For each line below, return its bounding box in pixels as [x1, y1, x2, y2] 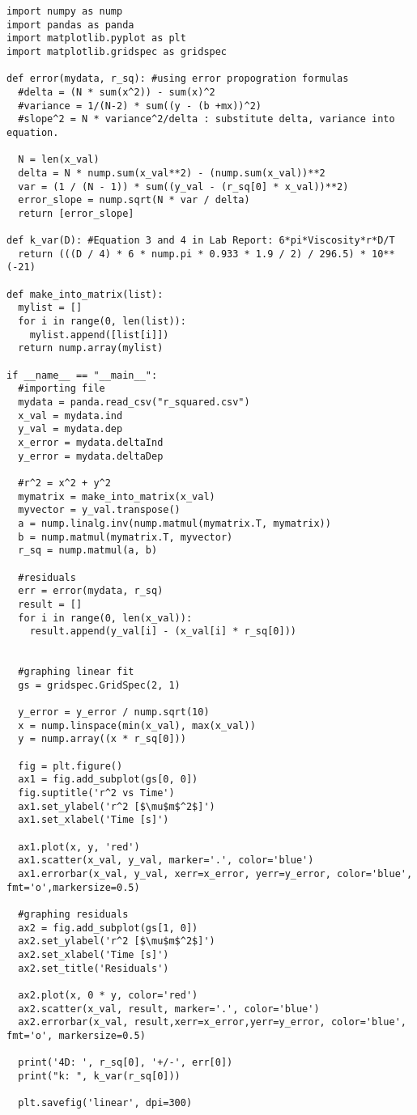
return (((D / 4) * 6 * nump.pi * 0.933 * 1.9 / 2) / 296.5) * [18, 248, 366, 260]
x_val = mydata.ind [18, 409, 123, 422]
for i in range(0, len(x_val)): [18, 612, 193, 624]
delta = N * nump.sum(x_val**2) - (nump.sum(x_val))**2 [18, 167, 326, 179]
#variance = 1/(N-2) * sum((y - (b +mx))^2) [18, 100, 262, 112]
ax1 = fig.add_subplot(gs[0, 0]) [18, 774, 198, 786]
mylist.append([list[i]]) [29, 329, 169, 341]
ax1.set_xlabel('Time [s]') [18, 814, 169, 826]
